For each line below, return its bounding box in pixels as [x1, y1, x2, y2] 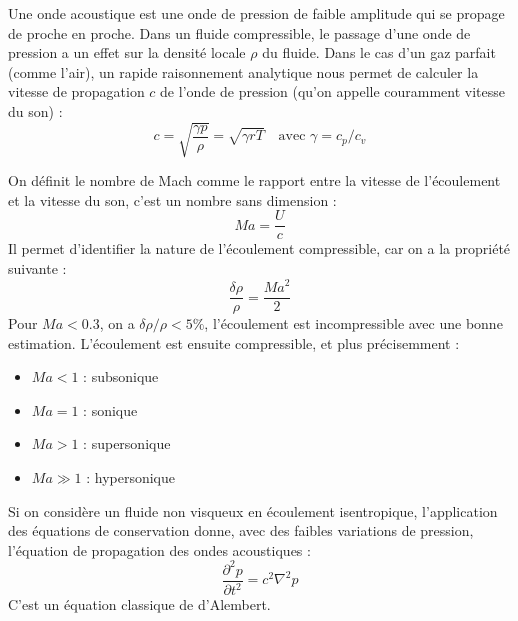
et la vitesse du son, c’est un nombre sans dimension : [8, 189, 337, 210]
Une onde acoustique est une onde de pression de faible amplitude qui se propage [8, 3, 505, 23]
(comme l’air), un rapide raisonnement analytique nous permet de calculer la [8, 61, 479, 82]
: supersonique [83, 433, 171, 454]
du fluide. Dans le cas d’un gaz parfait [262, 42, 496, 63]
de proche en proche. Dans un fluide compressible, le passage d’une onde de [8, 22, 471, 43]
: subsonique [83, 366, 159, 387]
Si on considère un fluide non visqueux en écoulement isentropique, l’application [8, 500, 498, 521]
